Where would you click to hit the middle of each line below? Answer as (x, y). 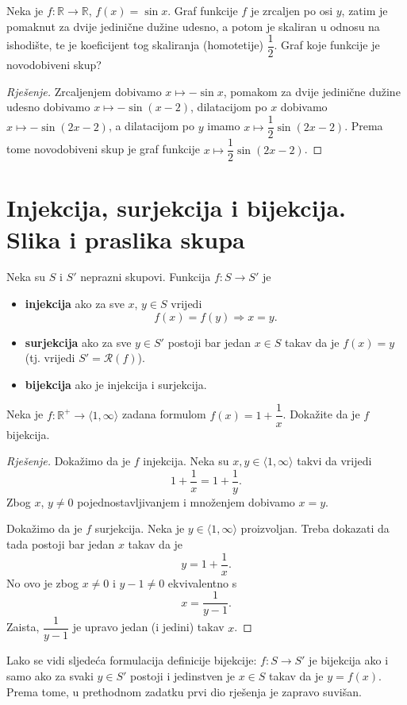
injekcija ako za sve (75, 304)
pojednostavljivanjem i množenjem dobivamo (186, 501)
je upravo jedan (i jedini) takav (148, 627)
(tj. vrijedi (50, 358)
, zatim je (365, 10)
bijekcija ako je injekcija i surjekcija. (116, 384)
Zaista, (23, 627)
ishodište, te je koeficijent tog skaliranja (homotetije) (135, 45)
